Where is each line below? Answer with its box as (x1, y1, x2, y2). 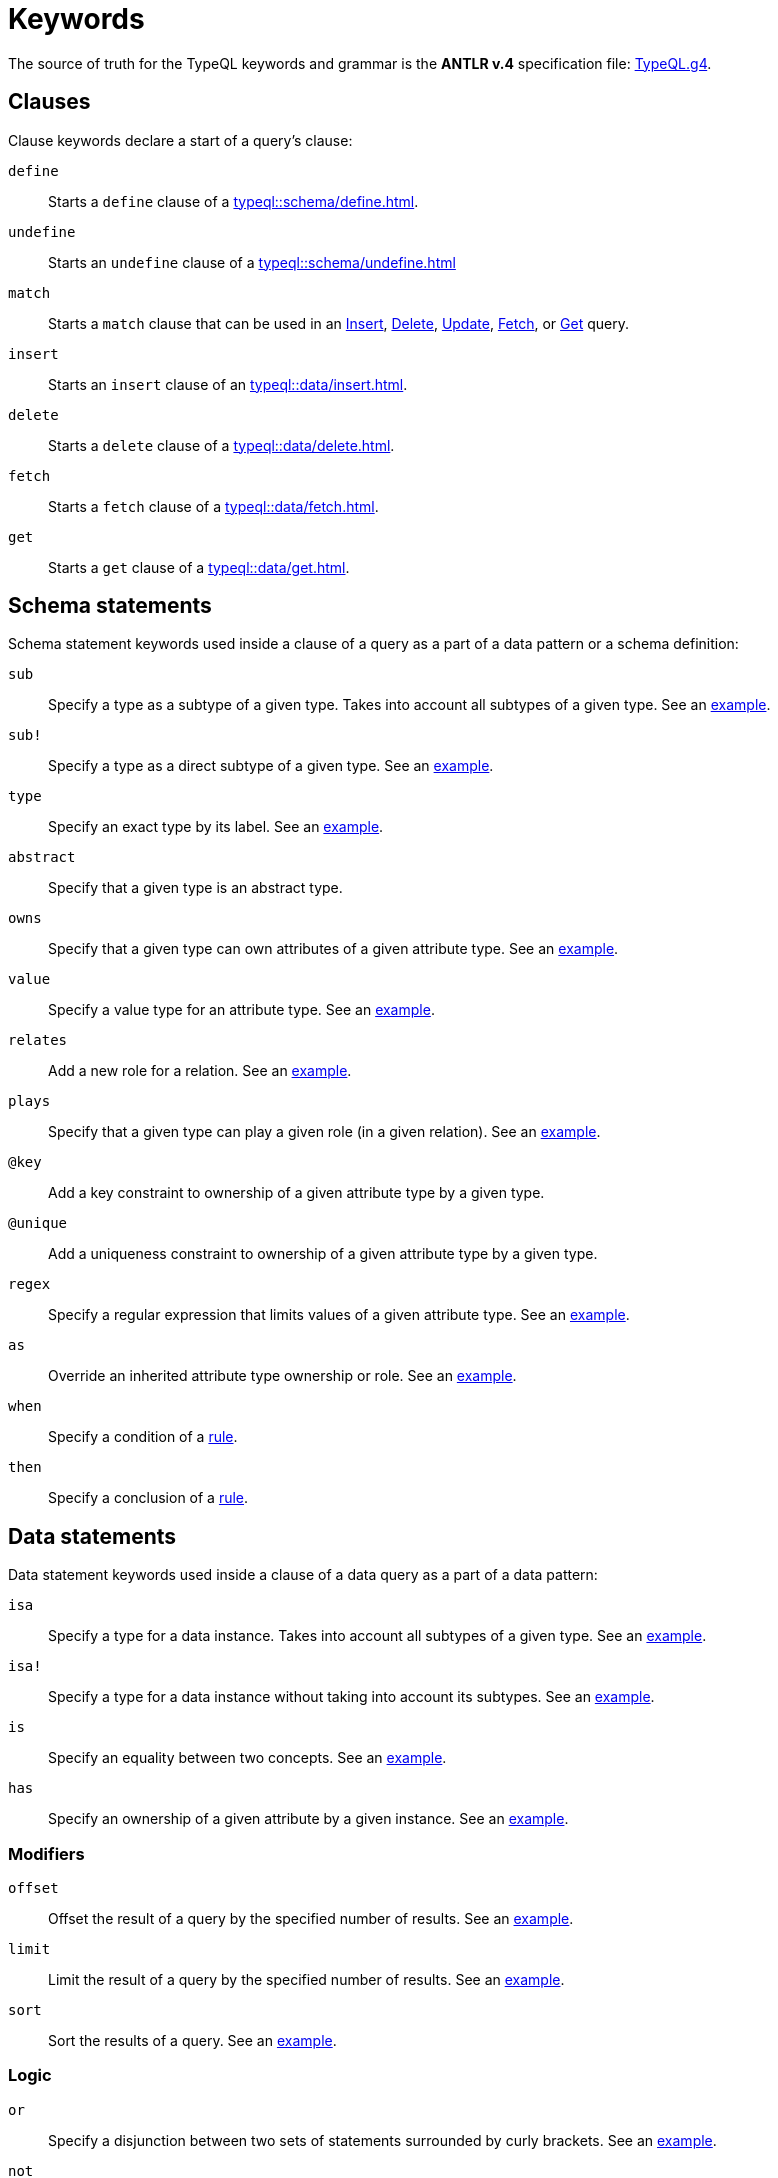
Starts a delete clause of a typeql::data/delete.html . (48, 436, 395, 454)
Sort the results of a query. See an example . (48, 2032, 337, 2050)
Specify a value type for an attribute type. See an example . (48, 1001, 435, 1019)
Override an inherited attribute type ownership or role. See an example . (48, 1367, 517, 1385)
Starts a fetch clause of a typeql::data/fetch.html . (48, 497, 379, 515)
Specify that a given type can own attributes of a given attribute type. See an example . (48, 940, 619, 958)
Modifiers (8, 1843, 85, 1864)
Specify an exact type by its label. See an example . (48, 818, 384, 836)
